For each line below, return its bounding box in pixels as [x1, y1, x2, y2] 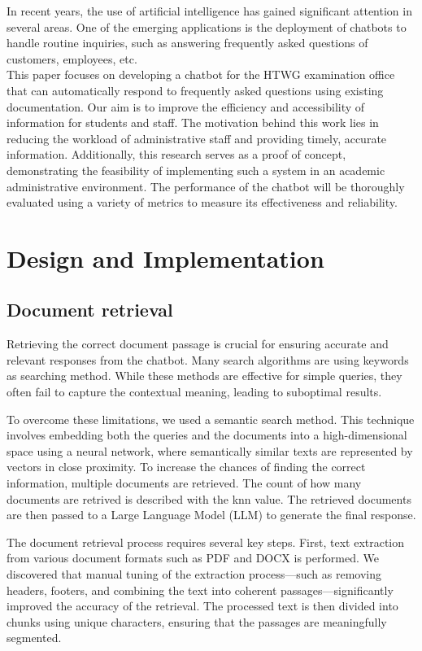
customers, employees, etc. [7, 50, 137, 67]
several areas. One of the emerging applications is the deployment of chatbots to [7, 18, 407, 35]
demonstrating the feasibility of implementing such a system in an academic [7, 161, 385, 178]
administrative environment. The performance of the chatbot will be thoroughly [7, 177, 405, 194]
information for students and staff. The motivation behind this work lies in [7, 114, 379, 131]
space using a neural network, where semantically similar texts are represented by [7, 442, 413, 459]
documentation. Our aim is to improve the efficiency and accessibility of [7, 98, 365, 115]
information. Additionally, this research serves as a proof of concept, [7, 146, 346, 163]
